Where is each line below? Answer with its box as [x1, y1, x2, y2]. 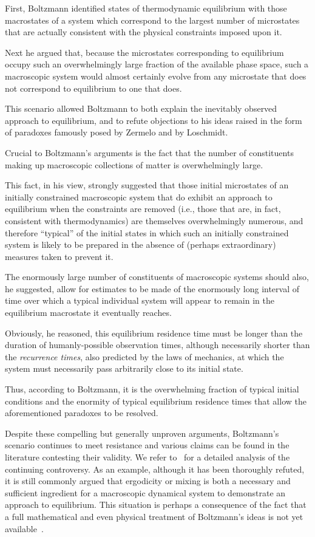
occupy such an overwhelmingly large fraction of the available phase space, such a [5, 58, 309, 70]
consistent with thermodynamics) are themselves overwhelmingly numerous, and [5, 214, 303, 227]
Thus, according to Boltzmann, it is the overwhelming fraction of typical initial [5, 383, 299, 395]
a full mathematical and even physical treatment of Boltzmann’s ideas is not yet [5, 510, 303, 522]
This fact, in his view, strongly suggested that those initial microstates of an [5, 179, 289, 191]
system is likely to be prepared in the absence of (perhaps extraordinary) [5, 238, 276, 251]
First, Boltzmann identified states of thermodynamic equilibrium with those [5, 2, 287, 14]
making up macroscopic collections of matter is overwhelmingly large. [5, 158, 263, 171]
